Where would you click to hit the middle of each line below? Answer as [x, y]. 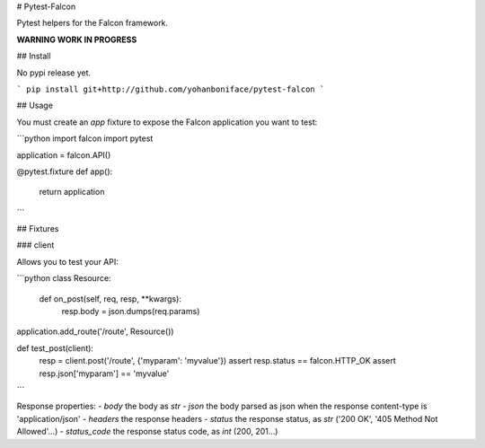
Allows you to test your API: [67, 261]
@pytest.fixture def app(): [65, 171]
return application [72, 192]
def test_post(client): [55, 348]
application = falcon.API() [64, 155]
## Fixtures [38, 229]
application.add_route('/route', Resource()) [95, 331]
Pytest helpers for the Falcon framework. [93, 23]
